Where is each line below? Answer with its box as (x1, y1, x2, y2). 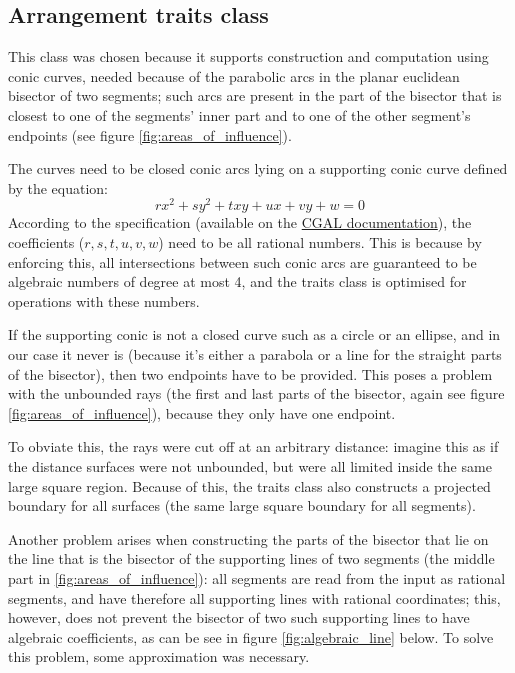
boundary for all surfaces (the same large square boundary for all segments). (8, 495, 476, 516)
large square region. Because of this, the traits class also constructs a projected (8, 475, 491, 496)
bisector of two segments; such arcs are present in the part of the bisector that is (8, 85, 502, 106)
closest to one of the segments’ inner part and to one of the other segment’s (8, 104, 471, 125)
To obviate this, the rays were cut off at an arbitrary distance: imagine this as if (8, 436, 499, 457)
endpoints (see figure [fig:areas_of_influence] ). (8, 124, 292, 145)
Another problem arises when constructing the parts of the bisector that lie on (8, 528, 489, 549)
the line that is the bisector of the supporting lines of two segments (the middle (8, 548, 495, 569)
